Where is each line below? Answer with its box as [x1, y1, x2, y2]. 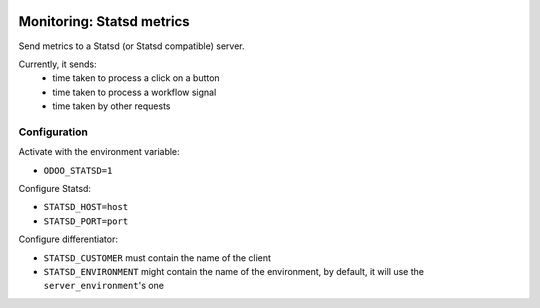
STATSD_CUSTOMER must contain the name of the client [43, 251, 272, 264]
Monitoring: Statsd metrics [18, 13, 190, 30]
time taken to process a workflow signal [52, 86, 217, 98]
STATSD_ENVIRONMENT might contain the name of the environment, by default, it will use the [43, 265, 425, 277]
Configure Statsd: [18, 183, 92, 194]
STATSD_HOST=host [43, 201, 129, 213]
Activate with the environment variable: [18, 146, 180, 158]
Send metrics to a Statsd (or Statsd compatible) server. [18, 40, 245, 52]
